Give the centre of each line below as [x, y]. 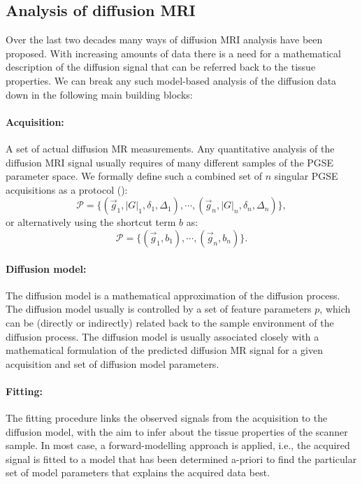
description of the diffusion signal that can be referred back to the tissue [161, 67]
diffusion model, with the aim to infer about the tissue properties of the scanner [177, 431]
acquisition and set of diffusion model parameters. [113, 363]
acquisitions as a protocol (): [67, 189]
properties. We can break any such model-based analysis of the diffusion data [171, 80]
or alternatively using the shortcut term [91, 222]
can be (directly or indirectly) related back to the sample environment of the [170, 322]
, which [335, 309]
